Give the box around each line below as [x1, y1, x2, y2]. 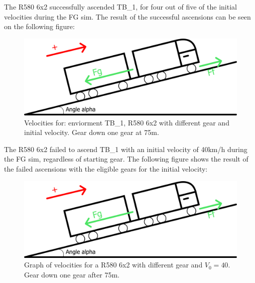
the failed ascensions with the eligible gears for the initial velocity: [4, 163, 208, 174]
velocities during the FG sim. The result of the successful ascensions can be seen [4, 11, 251, 22]
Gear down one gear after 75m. [24, 269, 119, 279]
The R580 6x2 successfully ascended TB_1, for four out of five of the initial [4, 2, 237, 12]
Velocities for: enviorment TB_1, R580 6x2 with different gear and [24, 117, 229, 127]
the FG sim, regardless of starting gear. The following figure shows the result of [4, 154, 248, 164]
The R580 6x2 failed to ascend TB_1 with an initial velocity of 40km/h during [4, 144, 247, 154]
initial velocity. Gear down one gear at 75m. [24, 127, 159, 137]
